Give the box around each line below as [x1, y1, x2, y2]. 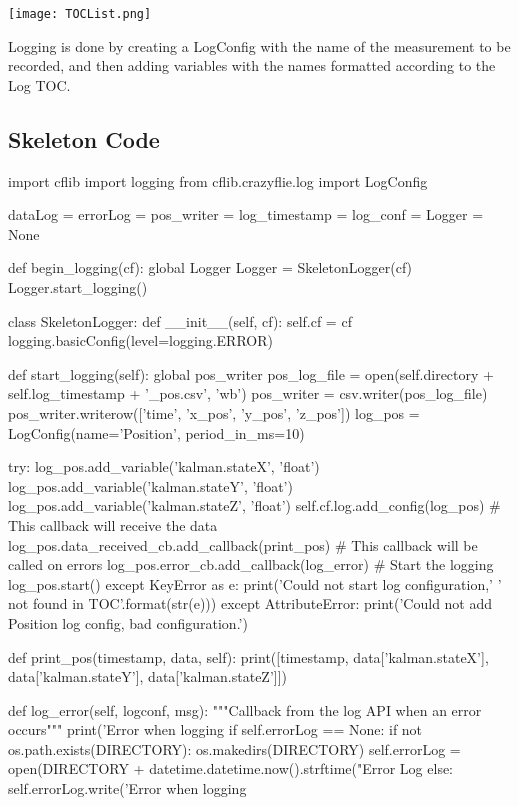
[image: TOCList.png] [8, 7, 152, 21]
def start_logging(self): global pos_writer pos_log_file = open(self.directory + [8, 363, 494, 384]
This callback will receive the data [8, 514, 218, 535]
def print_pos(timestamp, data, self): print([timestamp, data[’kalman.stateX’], [8, 646, 489, 667]
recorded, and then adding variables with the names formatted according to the [8, 55, 496, 76]
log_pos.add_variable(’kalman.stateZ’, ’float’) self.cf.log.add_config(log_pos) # [8, 495, 501, 516]
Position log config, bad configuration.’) [8, 612, 248, 633]
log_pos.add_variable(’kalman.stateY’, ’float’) [8, 475, 293, 496]
